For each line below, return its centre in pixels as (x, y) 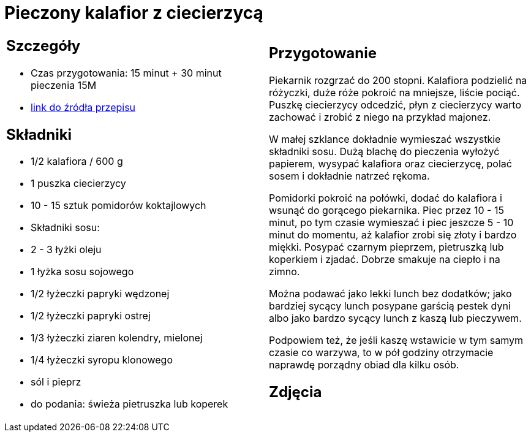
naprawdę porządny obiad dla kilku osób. (364, 364)
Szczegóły (43, 45)
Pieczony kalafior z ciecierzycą (134, 13)
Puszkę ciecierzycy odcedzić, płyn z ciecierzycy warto (395, 104)
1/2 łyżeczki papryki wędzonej (100, 294)
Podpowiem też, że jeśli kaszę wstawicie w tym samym (396, 340)
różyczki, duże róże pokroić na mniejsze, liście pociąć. (394, 92)
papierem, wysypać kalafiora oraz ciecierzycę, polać (390, 163)
